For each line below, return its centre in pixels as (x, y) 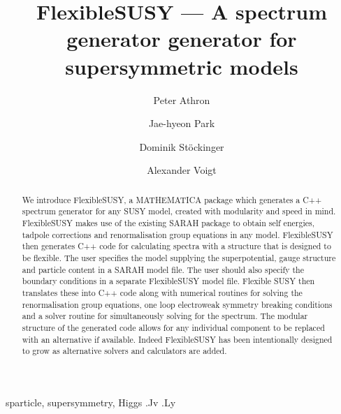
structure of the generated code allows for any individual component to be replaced (173, 327)
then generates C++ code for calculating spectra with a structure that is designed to (176, 246)
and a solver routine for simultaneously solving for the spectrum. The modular (165, 316)
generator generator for (182, 39)
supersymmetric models (182, 66)
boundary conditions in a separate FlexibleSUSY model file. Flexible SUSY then (168, 281)
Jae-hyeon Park (182, 123)
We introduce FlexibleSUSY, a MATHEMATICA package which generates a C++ (172, 199)
